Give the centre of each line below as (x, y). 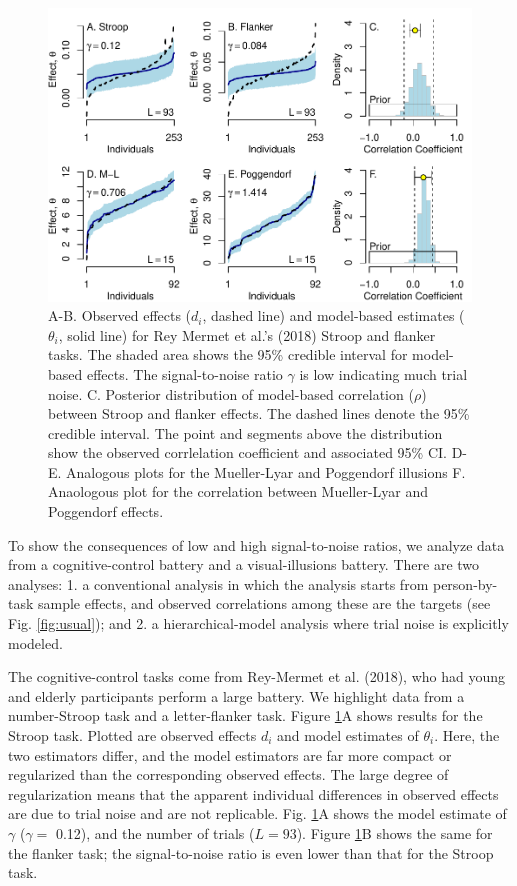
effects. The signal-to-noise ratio (184, 373)
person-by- (465, 583)
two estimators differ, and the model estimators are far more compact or (230, 754)
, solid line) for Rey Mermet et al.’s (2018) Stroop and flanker (247, 334)
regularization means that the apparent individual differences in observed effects (253, 793)
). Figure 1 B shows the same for (394, 832)
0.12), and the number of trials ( (155, 832)
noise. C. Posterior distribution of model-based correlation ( (231, 393)
